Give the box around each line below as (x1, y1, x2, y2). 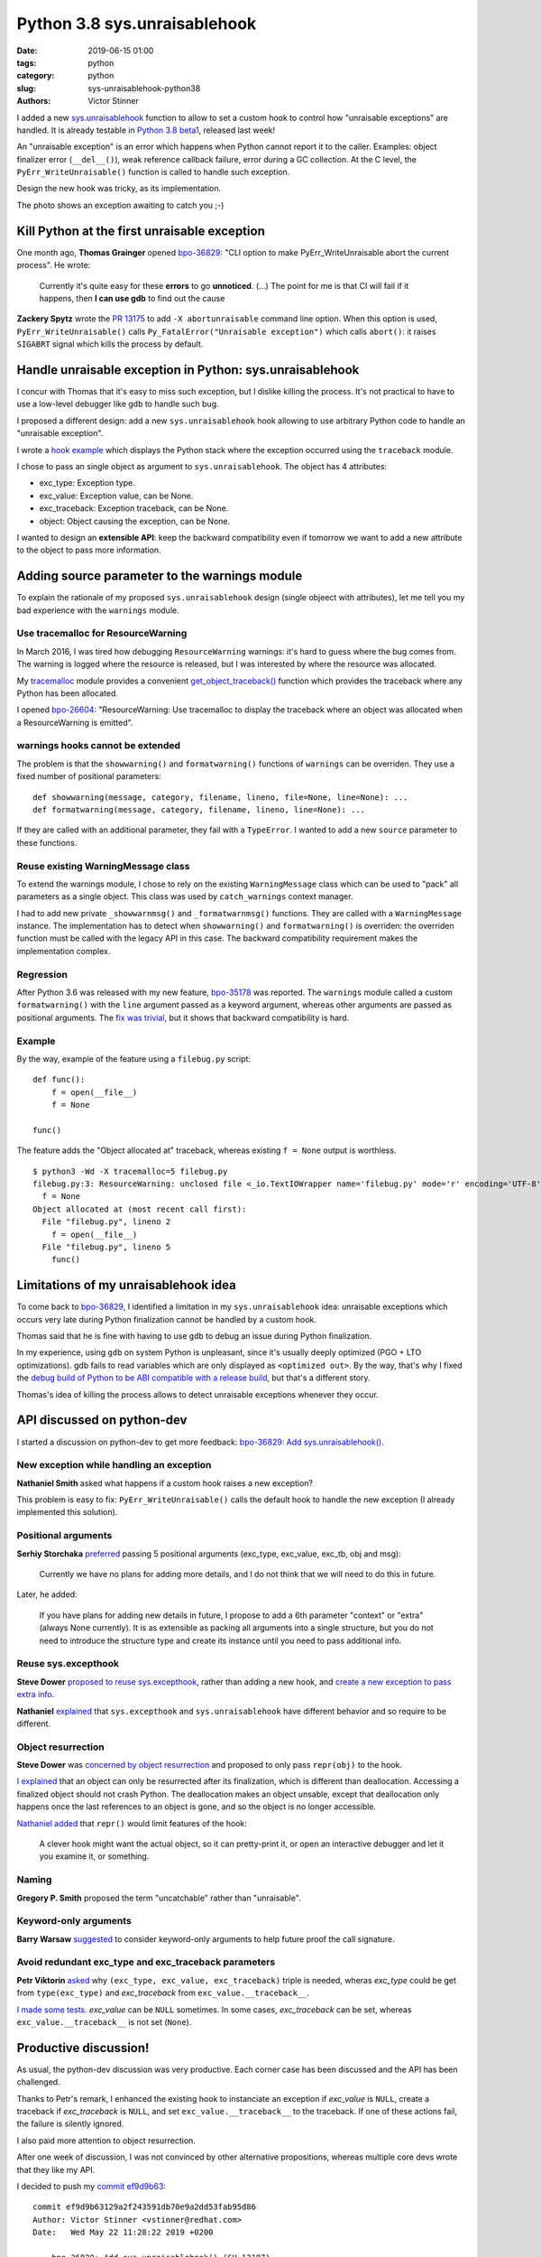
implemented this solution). (16, 1507, 118, 1518)
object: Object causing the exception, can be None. (39, 515, 231, 526)
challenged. (16, 2076, 60, 2087)
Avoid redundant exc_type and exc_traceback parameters (16, 1955, 276, 1968)
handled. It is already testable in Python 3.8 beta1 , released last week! (16, 125, 276, 135)
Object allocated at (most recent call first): (32, 1203, 247, 1214)
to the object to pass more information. (16, 544, 161, 555)
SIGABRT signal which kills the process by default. (16, 339, 204, 349)
